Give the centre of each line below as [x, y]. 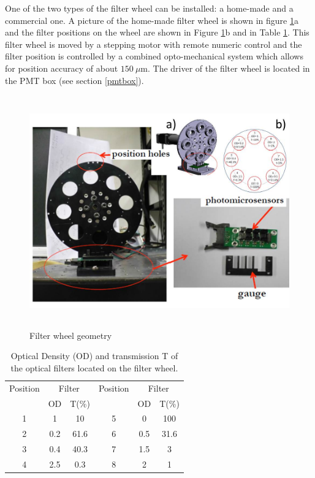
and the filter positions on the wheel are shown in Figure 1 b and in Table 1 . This [157, 32]
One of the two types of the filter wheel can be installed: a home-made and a [149, 8]
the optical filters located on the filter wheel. [94, 367]
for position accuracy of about [62, 68]
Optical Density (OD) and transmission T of [94, 356]
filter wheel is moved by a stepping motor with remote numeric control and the [154, 44]
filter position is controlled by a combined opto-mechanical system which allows [154, 56]
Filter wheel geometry [71, 335]
